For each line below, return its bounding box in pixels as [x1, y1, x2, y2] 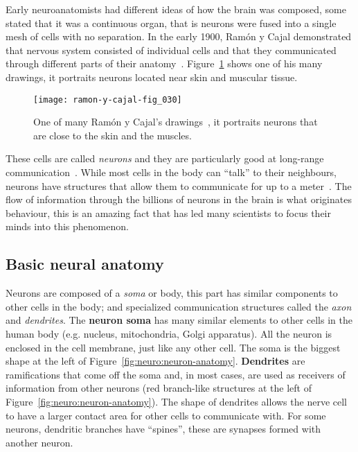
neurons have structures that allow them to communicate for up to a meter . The [6, 178, 352, 193]
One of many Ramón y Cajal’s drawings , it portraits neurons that [33, 114, 318, 129]
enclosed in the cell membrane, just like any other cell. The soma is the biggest [6, 340, 341, 354]
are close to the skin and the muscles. [33, 128, 192, 142]
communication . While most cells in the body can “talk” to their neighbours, [6, 165, 337, 179]
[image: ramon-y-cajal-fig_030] [33, 94, 182, 105]
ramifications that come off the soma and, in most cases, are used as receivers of [6, 367, 346, 381]
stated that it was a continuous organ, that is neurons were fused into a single [6, 15, 337, 30]
